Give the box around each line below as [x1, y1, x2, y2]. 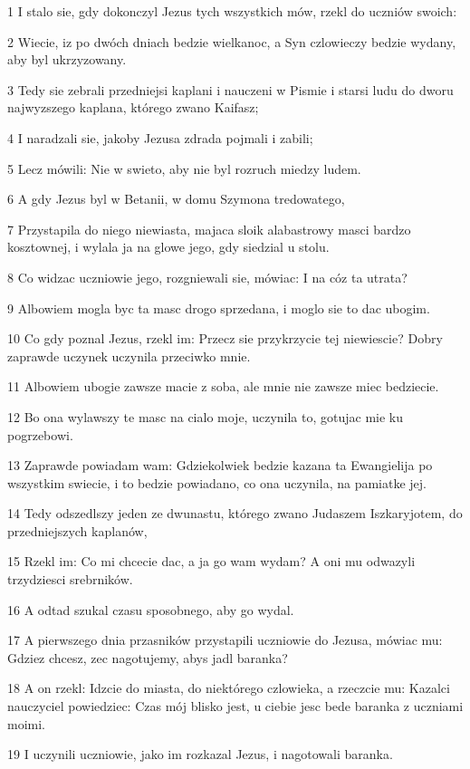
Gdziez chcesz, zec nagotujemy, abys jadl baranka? [7, 648, 288, 667]
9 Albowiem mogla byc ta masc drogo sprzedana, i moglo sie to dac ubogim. [7, 298, 430, 317]
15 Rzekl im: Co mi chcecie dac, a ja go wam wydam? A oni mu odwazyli [7, 552, 416, 571]
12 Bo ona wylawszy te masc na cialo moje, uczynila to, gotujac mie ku [7, 407, 404, 426]
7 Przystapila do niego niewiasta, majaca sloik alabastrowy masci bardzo [7, 219, 411, 238]
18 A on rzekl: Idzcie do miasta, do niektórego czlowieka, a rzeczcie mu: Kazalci [7, 678, 450, 697]
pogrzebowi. [7, 425, 73, 444]
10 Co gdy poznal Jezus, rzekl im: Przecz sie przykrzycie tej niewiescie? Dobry [7, 329, 443, 348]
